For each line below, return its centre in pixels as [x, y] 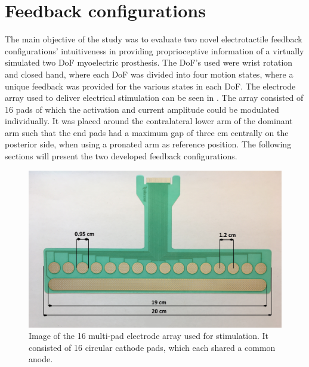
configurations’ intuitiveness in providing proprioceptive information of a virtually [154, 50]
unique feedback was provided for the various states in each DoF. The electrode [150, 86]
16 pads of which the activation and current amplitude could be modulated [142, 109]
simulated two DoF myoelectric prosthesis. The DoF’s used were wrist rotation [149, 62]
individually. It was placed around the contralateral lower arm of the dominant [149, 121]
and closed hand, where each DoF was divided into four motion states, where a [149, 74]
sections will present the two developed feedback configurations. [121, 156]
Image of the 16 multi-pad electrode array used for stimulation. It [149, 336]
